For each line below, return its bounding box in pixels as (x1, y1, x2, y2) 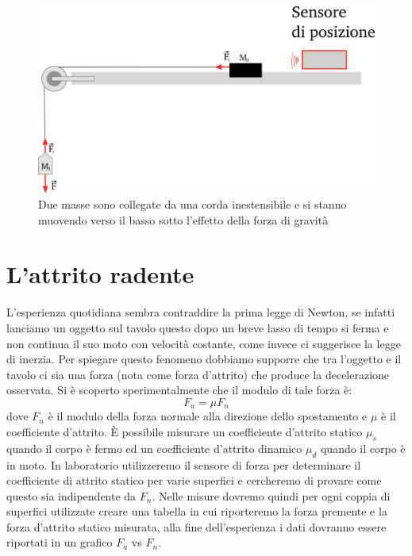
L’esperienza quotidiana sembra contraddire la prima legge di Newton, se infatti (6, 304, 395, 320)
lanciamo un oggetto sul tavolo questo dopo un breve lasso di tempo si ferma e (6, 319, 389, 336)
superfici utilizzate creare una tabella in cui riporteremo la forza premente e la (6, 503, 387, 520)
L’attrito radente (6, 258, 194, 290)
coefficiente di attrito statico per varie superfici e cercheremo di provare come (6, 472, 382, 489)
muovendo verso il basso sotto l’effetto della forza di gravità (38, 211, 329, 228)
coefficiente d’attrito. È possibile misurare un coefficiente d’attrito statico (6, 423, 363, 439)
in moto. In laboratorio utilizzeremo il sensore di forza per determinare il (6, 456, 361, 473)
